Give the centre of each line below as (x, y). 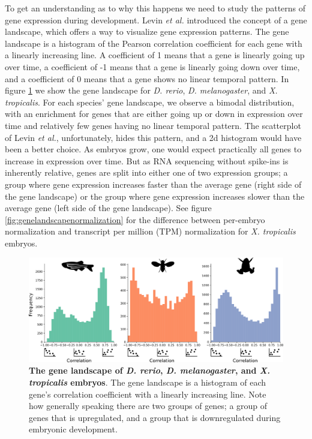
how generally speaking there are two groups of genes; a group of (148, 406)
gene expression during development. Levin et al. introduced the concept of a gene (156, 19)
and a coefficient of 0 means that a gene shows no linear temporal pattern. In (147, 78)
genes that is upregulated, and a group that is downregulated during (155, 417)
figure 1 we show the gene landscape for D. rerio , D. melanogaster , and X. (141, 90)
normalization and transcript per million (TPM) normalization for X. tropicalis (150, 231)
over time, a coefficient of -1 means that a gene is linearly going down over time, (152, 66)
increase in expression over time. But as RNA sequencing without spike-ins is (147, 160)
